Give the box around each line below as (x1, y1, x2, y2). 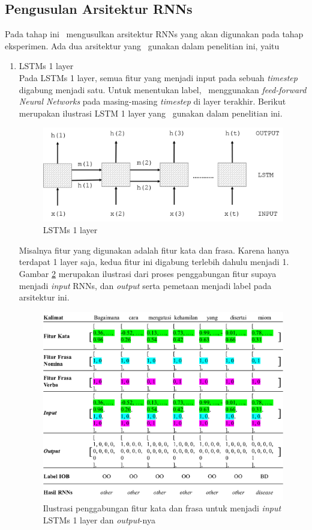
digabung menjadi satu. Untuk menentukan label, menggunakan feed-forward (19, 83, 307, 96)
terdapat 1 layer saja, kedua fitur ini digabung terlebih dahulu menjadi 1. (19, 255, 289, 268)
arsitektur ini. (19, 291, 70, 303)
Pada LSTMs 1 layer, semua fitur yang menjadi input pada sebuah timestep (19, 71, 298, 84)
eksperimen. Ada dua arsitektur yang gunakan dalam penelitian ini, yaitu (5, 39, 280, 52)
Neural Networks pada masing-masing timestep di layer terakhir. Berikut (19, 95, 286, 108)
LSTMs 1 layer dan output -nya (43, 514, 155, 526)
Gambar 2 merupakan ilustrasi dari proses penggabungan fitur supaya (19, 267, 277, 280)
